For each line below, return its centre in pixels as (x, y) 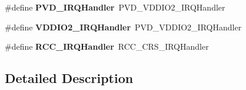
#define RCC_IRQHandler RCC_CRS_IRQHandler (107, 46)
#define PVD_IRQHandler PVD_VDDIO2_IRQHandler (115, 7)
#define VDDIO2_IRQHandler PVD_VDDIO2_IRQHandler (123, 27)
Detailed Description (69, 78)
